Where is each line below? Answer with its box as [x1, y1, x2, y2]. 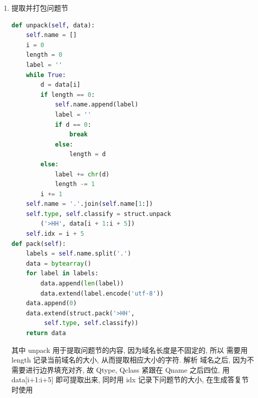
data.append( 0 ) [26, 300, 77, 307]
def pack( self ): [11, 240, 66, 247]
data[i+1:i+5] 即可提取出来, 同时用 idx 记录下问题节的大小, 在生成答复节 [11, 374, 249, 385]
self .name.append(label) [55, 101, 139, 108]
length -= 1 [55, 180, 95, 188]
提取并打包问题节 [11, 3, 68, 13]
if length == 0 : [40, 91, 95, 98]
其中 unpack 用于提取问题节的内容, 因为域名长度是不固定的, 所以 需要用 [11, 344, 248, 355]
